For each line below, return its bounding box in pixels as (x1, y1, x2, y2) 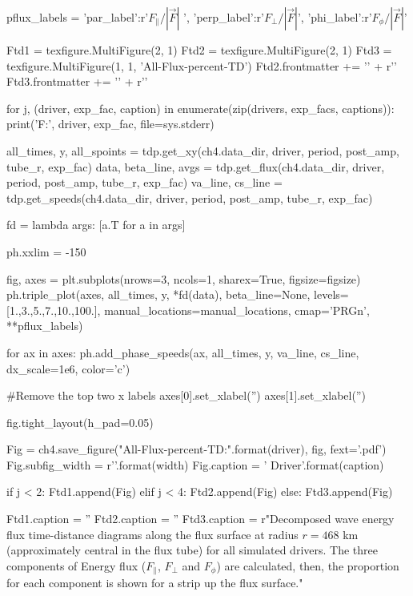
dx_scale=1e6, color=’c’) (6, 360, 130, 377)
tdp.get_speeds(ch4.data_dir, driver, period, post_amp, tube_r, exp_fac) (6, 189, 373, 206)
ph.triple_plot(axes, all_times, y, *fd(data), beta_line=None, (6, 286, 311, 303)
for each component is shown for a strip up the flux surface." (6, 574, 303, 591)
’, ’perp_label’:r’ (183, 9, 264, 25)
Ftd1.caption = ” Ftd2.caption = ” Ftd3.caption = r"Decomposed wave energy (6, 510, 395, 527)
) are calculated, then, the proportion (216, 557, 399, 574)
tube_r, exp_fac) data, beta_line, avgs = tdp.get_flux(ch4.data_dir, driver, (6, 158, 385, 175)
